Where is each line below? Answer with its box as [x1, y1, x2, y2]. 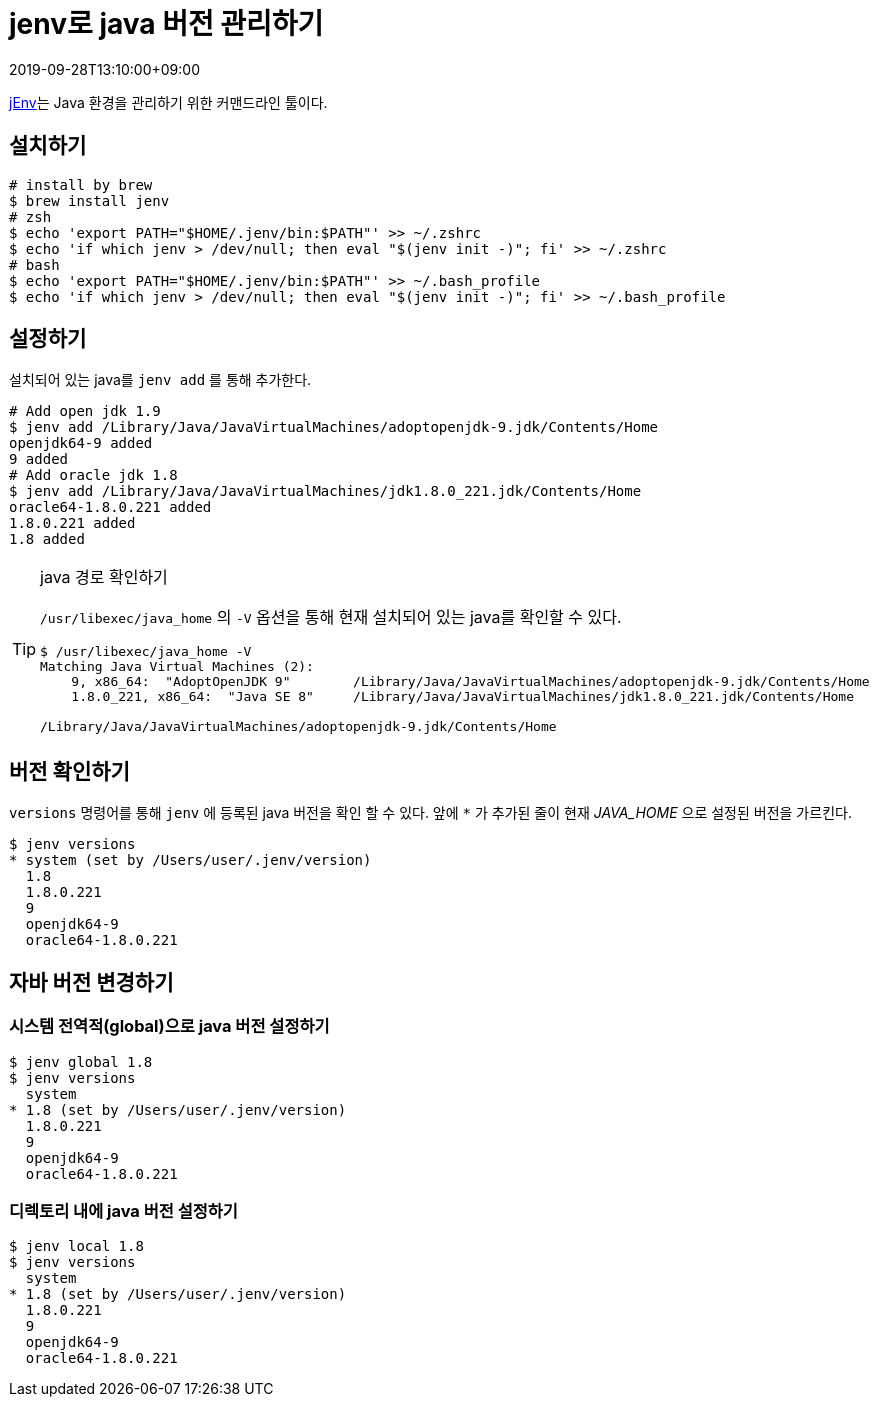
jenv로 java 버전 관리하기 [9, 7, 324, 41]
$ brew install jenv [9, 192, 170, 209]
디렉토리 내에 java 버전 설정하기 [9, 1200, 238, 1221]
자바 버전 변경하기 [9, 969, 174, 995]
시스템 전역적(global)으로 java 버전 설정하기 [9, 1016, 330, 1037]
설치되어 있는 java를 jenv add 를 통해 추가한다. [9, 371, 312, 389]
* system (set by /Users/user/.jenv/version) [9, 852, 372, 869]
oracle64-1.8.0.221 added [9, 499, 212, 516]
